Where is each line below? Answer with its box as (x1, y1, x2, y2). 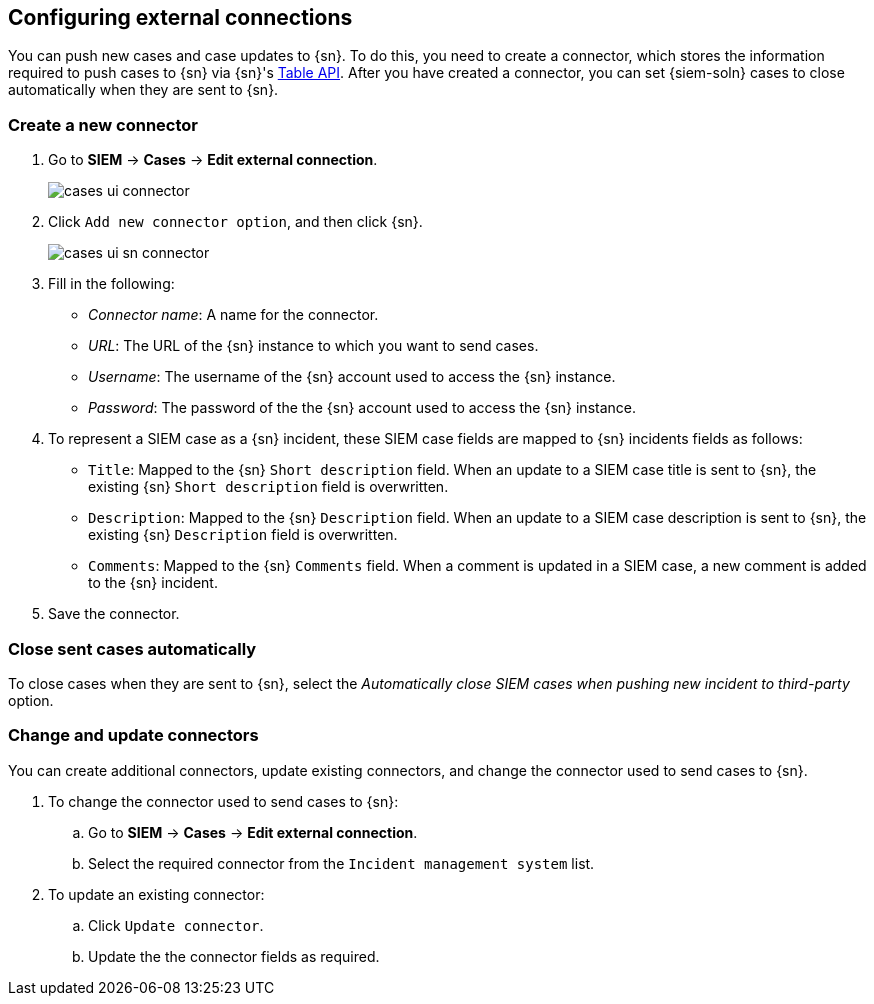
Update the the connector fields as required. (88, 947, 380, 965)
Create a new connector (8, 114, 199, 135)
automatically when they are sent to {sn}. (8, 81, 279, 99)
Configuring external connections (8, 5, 353, 30)
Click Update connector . (88, 916, 264, 934)
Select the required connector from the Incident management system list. (88, 854, 595, 872)
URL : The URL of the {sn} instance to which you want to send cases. (88, 337, 539, 355)
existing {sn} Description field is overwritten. (88, 526, 398, 544)
